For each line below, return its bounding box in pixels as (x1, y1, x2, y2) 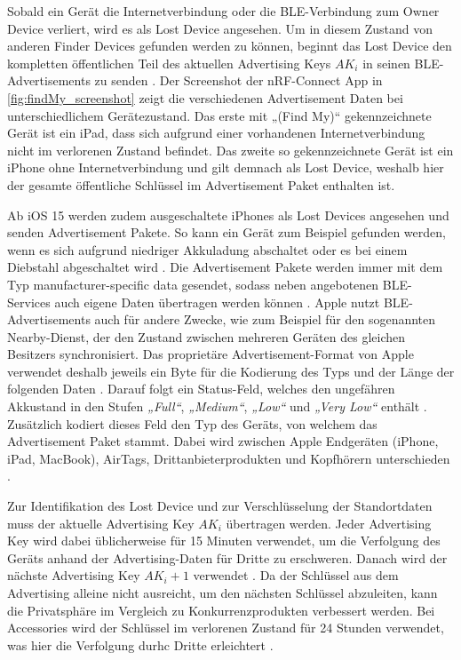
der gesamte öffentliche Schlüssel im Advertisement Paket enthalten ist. (7, 175, 395, 194)
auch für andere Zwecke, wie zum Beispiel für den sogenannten (94, 310, 436, 329)
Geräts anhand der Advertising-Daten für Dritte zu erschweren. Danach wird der (7, 548, 448, 567)
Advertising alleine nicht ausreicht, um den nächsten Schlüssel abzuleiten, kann (7, 584, 438, 601)
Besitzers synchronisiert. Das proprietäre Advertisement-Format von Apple (7, 345, 414, 363)
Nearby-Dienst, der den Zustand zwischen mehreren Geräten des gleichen (7, 327, 405, 346)
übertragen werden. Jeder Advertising (226, 513, 432, 532)
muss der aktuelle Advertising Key (7, 513, 195, 532)
